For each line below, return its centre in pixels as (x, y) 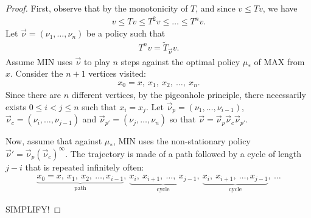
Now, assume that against (54, 141)
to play (97, 61)
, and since (215, 8)
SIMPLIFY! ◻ (33, 209)
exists (16, 106)
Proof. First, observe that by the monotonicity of (97, 8)
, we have (280, 8)
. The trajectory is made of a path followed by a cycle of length (183, 153)
